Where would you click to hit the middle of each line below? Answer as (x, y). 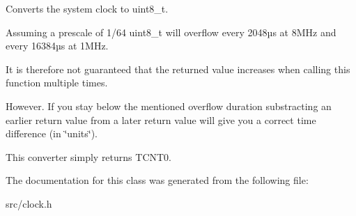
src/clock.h (29, 203)
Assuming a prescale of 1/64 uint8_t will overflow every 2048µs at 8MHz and (171, 32)
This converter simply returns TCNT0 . (89, 156)
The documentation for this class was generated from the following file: (157, 180)
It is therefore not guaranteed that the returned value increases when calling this (178, 69)
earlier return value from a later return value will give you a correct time (161, 119)
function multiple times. (57, 83)
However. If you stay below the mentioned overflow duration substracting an (169, 106)
